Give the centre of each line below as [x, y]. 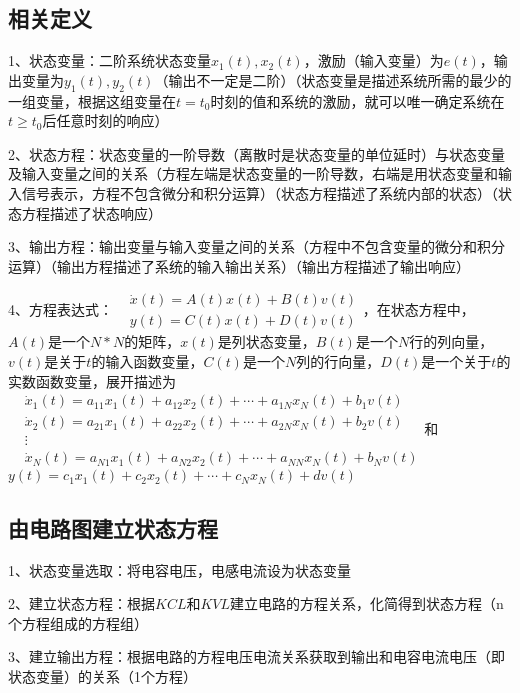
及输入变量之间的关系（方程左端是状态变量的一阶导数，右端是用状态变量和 [253, 173]
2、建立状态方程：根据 [81, 603]
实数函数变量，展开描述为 [92, 380]
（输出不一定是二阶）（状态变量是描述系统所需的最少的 [333, 79]
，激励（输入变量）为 [373, 60]
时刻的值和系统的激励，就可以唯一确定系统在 [357, 100]
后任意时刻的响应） [105, 120]
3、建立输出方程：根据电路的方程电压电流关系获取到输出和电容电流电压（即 [256, 656]
